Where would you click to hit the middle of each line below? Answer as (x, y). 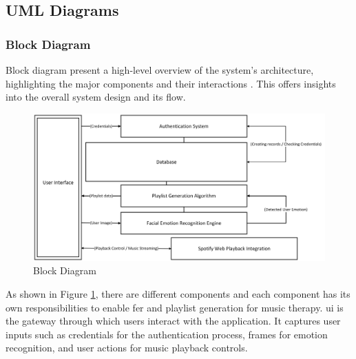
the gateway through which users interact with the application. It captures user (173, 321)
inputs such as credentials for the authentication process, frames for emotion (167, 334)
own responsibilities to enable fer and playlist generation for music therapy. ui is (175, 307)
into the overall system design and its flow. (96, 97)
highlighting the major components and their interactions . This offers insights (171, 83)
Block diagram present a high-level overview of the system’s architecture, (160, 70)
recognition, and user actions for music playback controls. (127, 348)
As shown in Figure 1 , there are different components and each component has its (178, 294)
